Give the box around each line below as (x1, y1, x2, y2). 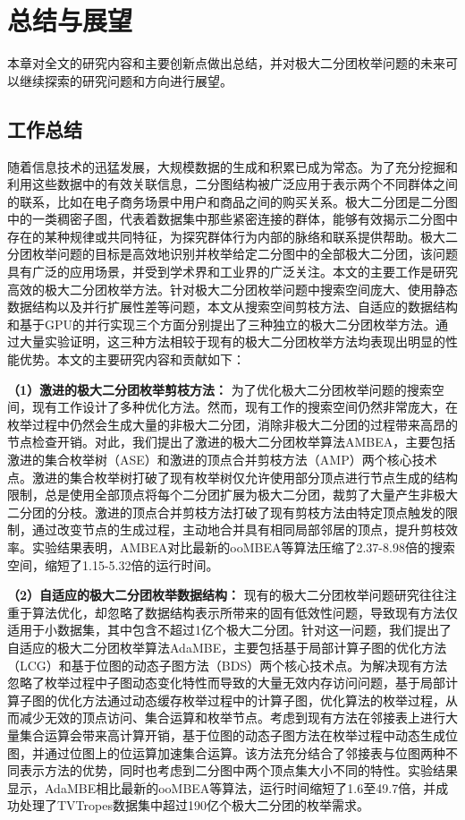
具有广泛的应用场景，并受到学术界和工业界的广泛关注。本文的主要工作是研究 (7, 262, 458, 281)
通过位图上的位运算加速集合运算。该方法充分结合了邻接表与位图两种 (44, 743, 445, 762)
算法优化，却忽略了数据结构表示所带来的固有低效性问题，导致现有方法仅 (31, 602, 458, 621)
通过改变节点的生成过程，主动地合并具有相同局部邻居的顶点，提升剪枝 (31, 520, 445, 539)
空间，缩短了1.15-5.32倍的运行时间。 (7, 555, 219, 574)
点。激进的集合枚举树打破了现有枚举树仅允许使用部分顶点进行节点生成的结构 (7, 467, 458, 486)
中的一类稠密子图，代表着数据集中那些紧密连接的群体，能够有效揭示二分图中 (7, 209, 458, 228)
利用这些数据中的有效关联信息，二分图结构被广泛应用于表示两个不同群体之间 (7, 175, 458, 193)
